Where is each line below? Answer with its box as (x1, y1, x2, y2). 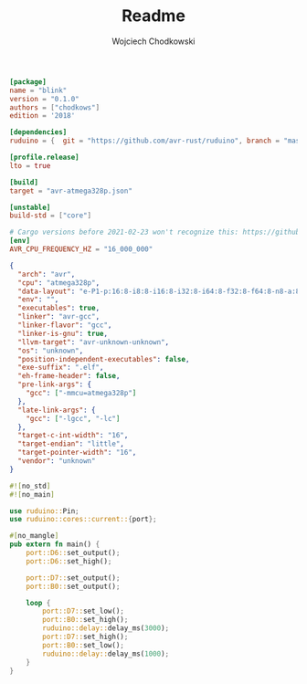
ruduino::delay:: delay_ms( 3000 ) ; (42, 624, 170, 633)
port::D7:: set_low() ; (42, 606, 125, 616)
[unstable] (9, 203, 51, 212)
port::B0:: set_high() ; (42, 616, 129, 625)
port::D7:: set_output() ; (26, 573, 121, 583)
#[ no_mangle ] (9, 531, 59, 541)
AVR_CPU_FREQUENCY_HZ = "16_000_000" (9, 245, 153, 254)
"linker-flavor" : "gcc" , (17, 321, 112, 330)
